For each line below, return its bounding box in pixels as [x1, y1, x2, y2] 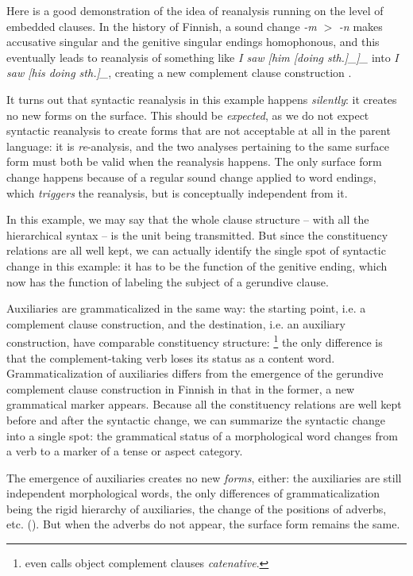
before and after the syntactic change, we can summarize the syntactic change [6, 411, 386, 428]
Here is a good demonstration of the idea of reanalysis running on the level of [6, 2, 384, 18]
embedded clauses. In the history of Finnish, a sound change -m [6, 17, 317, 34]
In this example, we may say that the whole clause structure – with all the [6, 211, 369, 228]
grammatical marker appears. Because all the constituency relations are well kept [6, 396, 402, 413]
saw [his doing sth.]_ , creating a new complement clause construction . [6, 64, 352, 81]
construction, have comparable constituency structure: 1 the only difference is [6, 332, 383, 350]
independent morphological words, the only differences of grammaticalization [6, 485, 380, 501]
